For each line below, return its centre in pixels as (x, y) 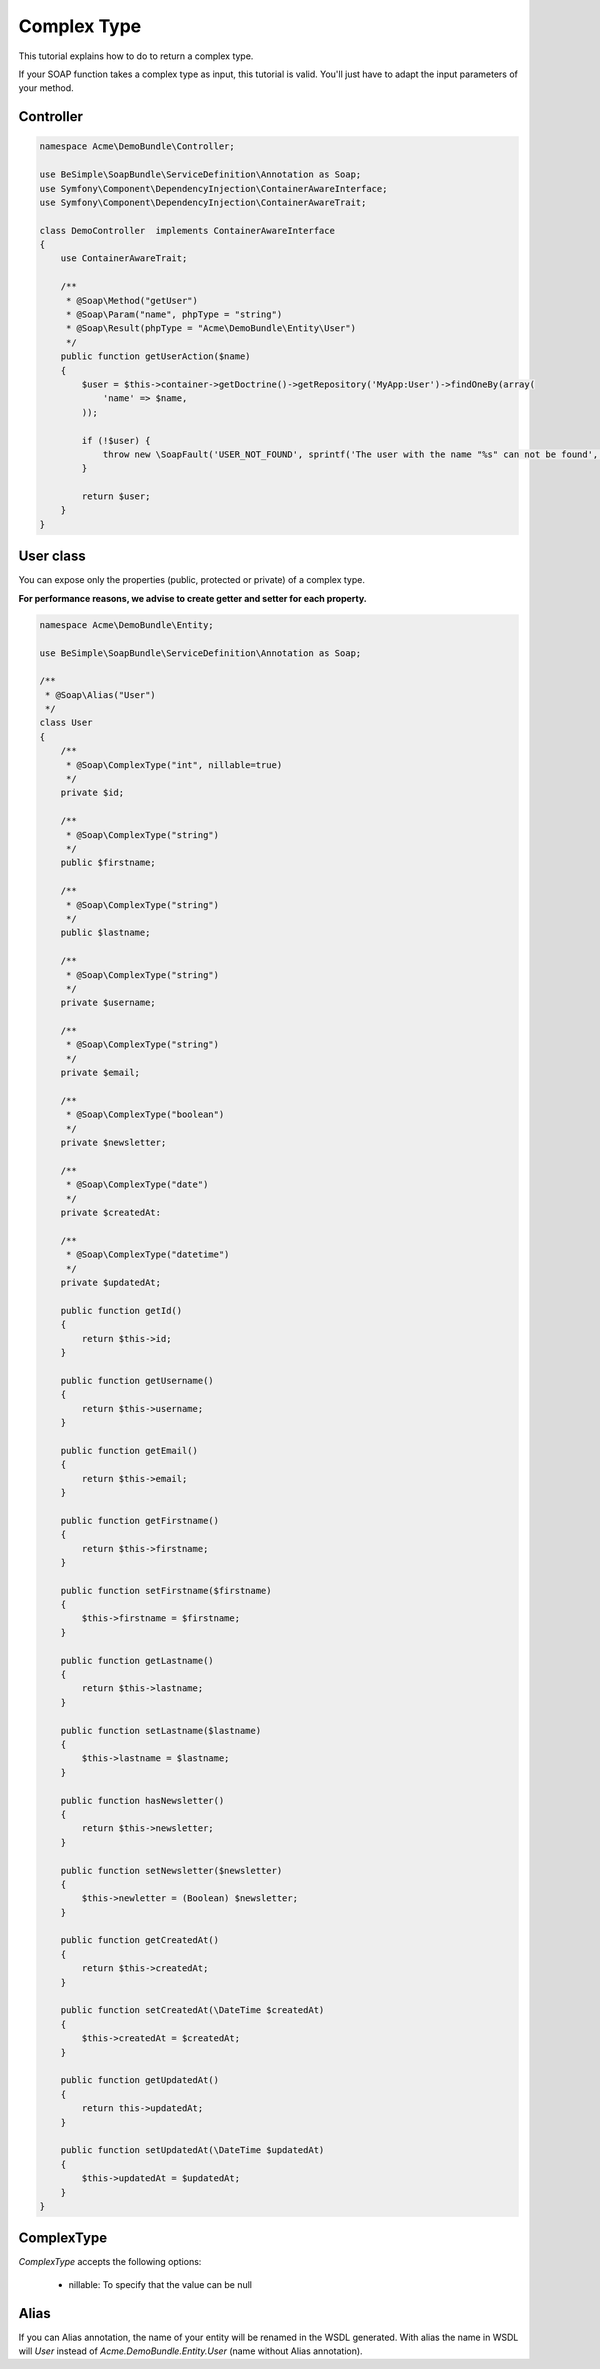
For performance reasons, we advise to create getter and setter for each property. (192, 598)
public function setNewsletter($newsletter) (171, 1870)
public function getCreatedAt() (140, 1940)
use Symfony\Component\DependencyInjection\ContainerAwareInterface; (213, 188)
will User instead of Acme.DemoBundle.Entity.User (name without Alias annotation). (191, 2351)
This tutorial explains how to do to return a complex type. (136, 56)
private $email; (100, 1073)
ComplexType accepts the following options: (110, 2262)
